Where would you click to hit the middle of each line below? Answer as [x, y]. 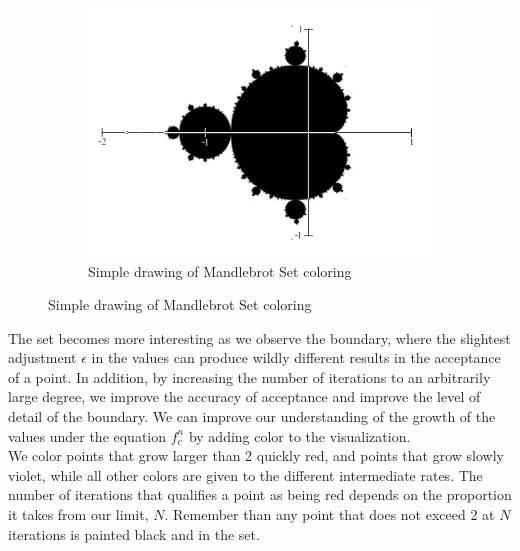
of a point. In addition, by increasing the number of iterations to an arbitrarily [249, 376]
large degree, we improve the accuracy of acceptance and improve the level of [244, 396]
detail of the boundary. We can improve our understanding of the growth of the [252, 416]
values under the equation [87, 435]
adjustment [42, 357]
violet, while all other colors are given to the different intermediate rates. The [245, 474]
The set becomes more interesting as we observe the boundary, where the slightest [259, 337]
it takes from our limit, [78, 514]
